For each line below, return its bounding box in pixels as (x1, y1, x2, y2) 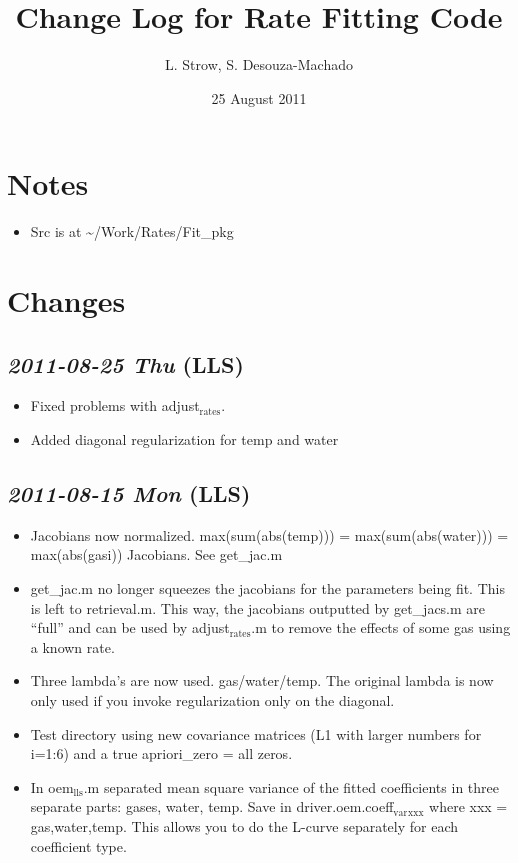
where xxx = (429, 796, 508, 817)
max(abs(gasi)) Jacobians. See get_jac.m (30, 544, 283, 565)
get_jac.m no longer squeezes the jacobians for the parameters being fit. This (30, 578, 505, 598)
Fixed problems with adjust (30, 395, 200, 416)
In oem (30, 776, 74, 797)
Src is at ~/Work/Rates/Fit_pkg (30, 221, 234, 242)
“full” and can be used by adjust (30, 617, 230, 638)
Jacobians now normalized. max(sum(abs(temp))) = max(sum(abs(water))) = (30, 524, 509, 545)
